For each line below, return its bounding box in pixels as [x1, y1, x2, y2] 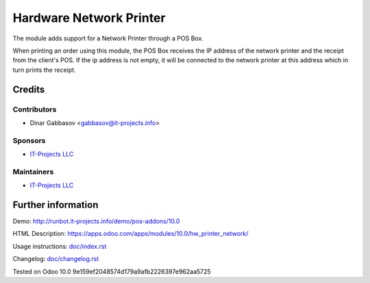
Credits [12, 83, 45, 95]
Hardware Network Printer [12, 10, 166, 25]
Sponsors [12, 135, 46, 145]
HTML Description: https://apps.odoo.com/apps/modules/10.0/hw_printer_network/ [12, 230, 249, 238]
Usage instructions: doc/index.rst [12, 242, 107, 250]
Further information [12, 199, 99, 211]
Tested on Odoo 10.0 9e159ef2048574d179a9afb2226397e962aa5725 [12, 267, 212, 275]
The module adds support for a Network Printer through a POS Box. [12, 34, 203, 42]
